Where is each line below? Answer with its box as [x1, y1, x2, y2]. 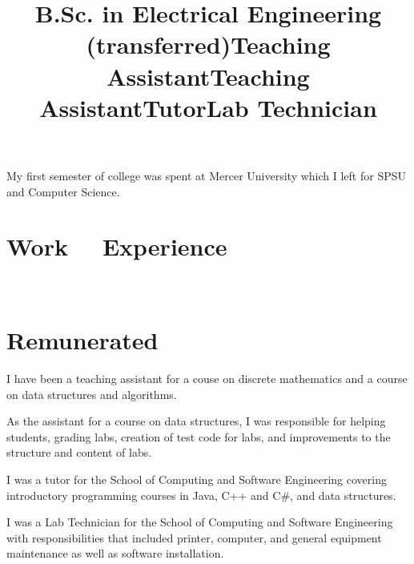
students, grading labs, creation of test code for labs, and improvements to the [6, 428, 391, 445]
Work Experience [6, 230, 227, 263]
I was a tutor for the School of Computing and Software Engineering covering [6, 470, 387, 487]
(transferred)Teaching [86, 28, 331, 61]
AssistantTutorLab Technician [39, 91, 377, 123]
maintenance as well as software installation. [6, 545, 224, 562]
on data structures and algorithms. [6, 385, 177, 402]
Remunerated [6, 324, 159, 357]
